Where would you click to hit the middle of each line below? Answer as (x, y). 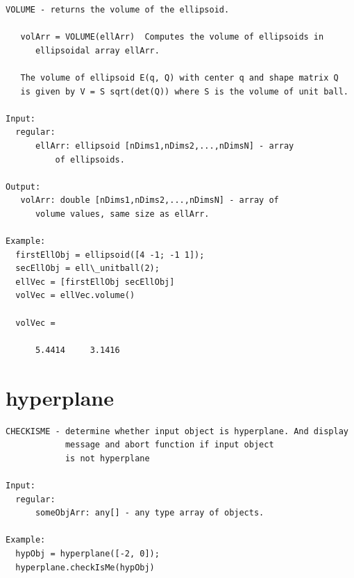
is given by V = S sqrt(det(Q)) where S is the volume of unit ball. (184, 91)
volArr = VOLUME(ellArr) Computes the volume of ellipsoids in (172, 37)
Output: (23, 187)
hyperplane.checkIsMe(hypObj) (85, 567)
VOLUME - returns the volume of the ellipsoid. (118, 10)
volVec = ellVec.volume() (75, 296)
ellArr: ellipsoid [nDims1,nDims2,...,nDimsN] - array (165, 146)
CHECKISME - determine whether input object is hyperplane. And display (177, 431)
